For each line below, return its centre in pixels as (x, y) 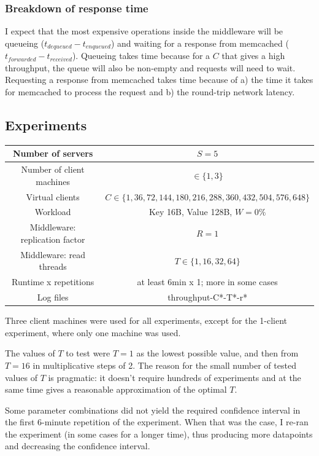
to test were (88, 353)
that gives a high (253, 56)
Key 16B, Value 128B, (190, 212)
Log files (53, 297)
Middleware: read (53, 254)
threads (53, 266)
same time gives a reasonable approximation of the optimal (116, 389)
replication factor (53, 239)
